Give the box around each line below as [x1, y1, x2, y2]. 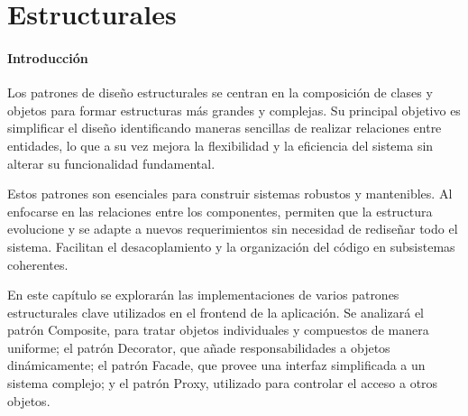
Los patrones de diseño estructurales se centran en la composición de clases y [7, 83, 433, 102]
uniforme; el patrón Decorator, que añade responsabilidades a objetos [7, 337, 390, 356]
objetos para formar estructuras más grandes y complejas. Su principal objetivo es [7, 100, 461, 119]
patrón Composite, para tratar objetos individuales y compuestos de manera [7, 320, 429, 339]
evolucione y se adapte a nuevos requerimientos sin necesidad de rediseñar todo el [7, 219, 458, 238]
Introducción [7, 48, 88, 67]
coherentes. [7, 254, 69, 273]
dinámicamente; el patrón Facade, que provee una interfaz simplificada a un [7, 356, 426, 374]
